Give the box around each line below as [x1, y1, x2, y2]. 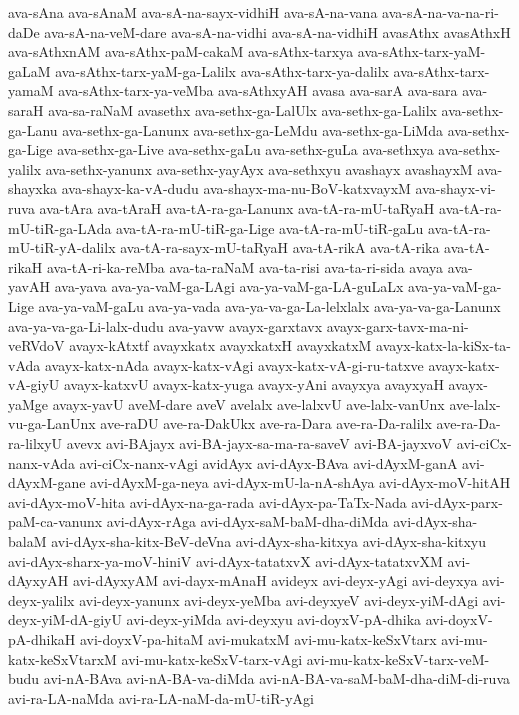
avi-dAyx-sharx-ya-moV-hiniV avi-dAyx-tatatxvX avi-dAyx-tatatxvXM [8, 550, 443, 571]
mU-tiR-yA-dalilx [8, 237, 116, 258]
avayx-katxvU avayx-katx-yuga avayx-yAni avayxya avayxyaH [63, 374, 444, 395]
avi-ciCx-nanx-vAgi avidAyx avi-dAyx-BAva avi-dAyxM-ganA [79, 452, 458, 473]
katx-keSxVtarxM [8, 648, 117, 669]
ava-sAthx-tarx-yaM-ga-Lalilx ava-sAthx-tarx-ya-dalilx [55, 60, 389, 81]
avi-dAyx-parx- [411, 491, 503, 512]
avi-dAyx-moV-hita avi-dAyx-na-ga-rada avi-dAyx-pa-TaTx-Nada [8, 491, 407, 512]
